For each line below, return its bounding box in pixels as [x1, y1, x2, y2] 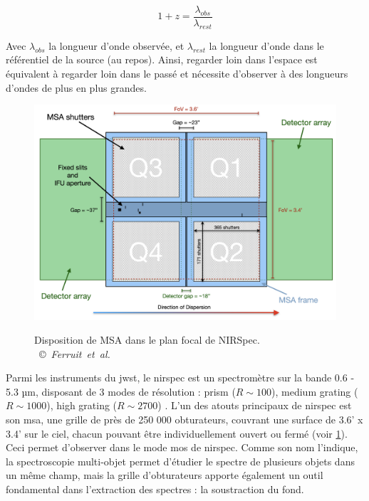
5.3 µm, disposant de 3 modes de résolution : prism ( [6, 384, 236, 399]
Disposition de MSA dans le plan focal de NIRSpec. [34, 332, 260, 347]
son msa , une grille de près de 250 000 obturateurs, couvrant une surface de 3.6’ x [6, 412, 363, 427]
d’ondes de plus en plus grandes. [6, 80, 147, 95]
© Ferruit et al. [39, 346, 110, 361]
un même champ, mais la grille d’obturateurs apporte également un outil [6, 468, 323, 482]
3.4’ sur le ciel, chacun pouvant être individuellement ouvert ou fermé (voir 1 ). [6, 426, 348, 441]
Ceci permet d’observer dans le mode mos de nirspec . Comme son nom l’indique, [6, 440, 358, 455]
